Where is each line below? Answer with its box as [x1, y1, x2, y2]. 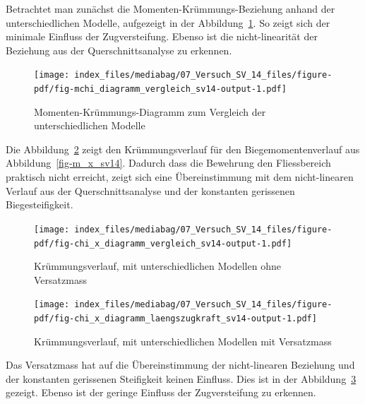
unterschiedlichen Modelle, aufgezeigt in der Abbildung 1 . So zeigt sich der [6, 15, 330, 30]
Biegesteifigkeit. [6, 197, 73, 212]
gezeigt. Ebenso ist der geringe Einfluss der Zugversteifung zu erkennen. [6, 385, 316, 400]
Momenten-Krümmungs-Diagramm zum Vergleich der [34, 104, 266, 119]
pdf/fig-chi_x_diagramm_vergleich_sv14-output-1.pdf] [34, 238, 292, 249]
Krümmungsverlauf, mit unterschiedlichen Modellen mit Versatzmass [34, 333, 332, 348]
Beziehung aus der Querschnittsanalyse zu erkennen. [6, 42, 232, 57]
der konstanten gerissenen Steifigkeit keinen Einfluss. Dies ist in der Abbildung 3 [6, 371, 357, 386]
